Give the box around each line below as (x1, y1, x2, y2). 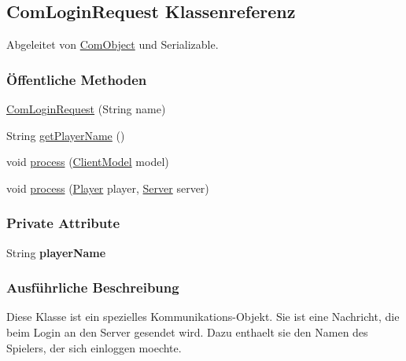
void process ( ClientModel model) (6, 153, 169, 170)
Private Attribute (6, 213, 120, 233)
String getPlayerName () (6, 127, 125, 143)
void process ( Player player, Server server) (6, 179, 209, 196)
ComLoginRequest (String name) (6, 101, 166, 117)
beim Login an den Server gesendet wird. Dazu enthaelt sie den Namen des (6, 324, 368, 341)
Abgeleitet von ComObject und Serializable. (6, 36, 219, 53)
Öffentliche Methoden (6, 69, 147, 89)
